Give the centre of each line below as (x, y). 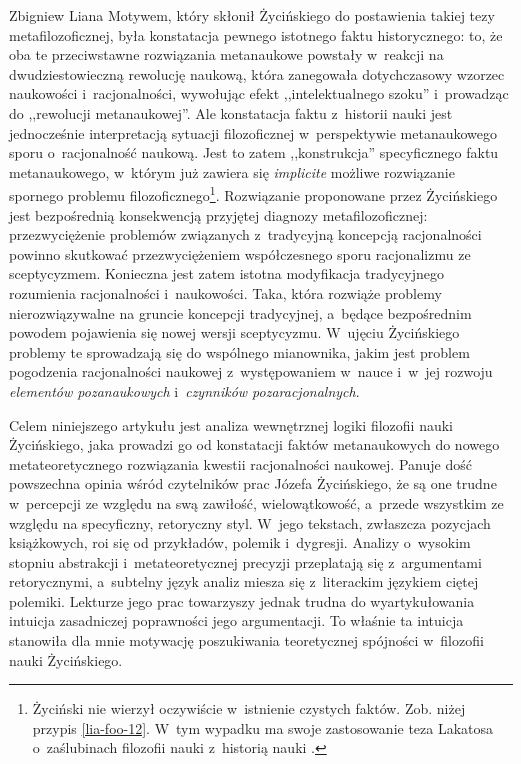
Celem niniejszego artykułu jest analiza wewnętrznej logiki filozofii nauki (231, 424)
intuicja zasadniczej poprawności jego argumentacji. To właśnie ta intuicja (236, 620)
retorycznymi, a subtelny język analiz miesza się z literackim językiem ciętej (244, 581)
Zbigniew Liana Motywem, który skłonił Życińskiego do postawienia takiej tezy (252, 15)
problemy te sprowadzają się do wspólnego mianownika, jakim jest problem (239, 351)
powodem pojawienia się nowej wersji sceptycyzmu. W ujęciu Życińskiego (234, 332)
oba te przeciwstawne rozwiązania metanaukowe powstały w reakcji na (226, 54)
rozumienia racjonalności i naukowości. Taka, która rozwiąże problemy (225, 292)
